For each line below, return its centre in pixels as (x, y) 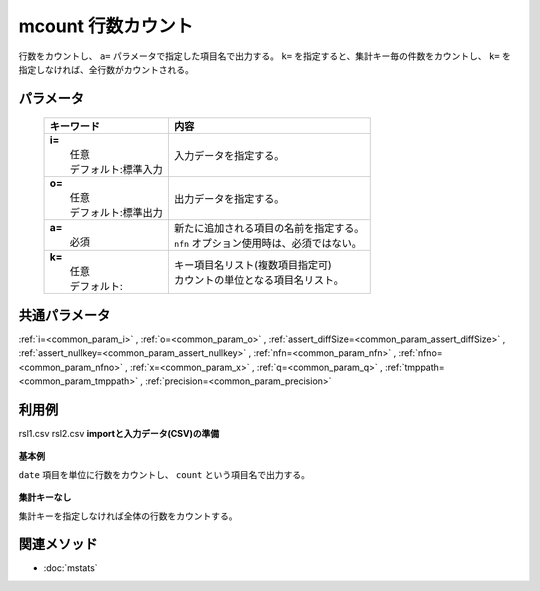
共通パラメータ (64, 315)
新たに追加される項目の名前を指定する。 (269, 228)
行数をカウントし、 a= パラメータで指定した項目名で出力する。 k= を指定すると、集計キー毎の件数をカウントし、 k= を (265, 56)
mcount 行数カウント (106, 26)
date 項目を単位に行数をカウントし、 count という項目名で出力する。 (164, 474)
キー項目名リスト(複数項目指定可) (252, 265)
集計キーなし (45, 497)
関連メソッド (58, 544)
